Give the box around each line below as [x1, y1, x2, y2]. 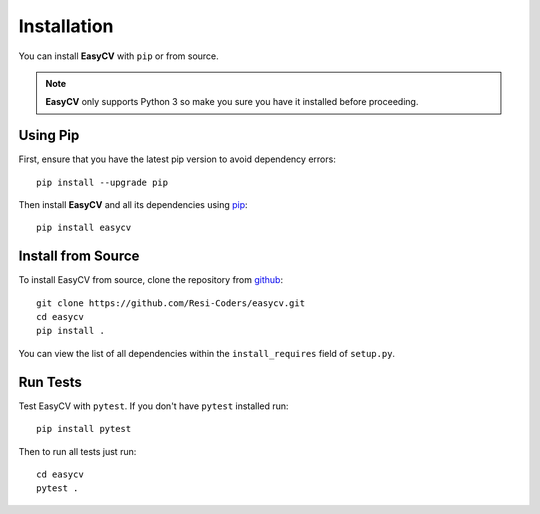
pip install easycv [36, 222, 132, 234]
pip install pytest [36, 423, 132, 435]
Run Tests [18, 373, 82, 390]
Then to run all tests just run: [18, 445, 137, 457]
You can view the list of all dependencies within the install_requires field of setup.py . [18, 347, 395, 359]
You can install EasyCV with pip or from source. [18, 50, 219, 62]
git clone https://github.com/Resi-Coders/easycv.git [36, 297, 305, 309]
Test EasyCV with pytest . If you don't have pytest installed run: [18, 400, 289, 412]
